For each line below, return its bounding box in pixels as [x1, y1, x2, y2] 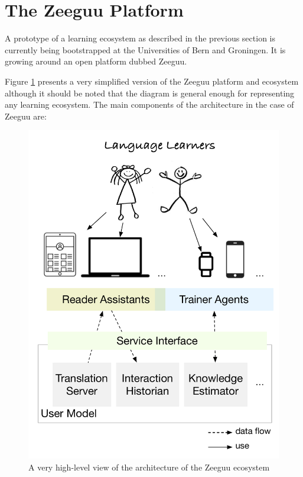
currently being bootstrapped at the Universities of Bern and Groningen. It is [5, 43, 286, 56]
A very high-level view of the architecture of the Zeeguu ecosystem [28, 461, 270, 473]
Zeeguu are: [5, 109, 47, 122]
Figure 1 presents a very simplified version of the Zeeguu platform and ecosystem [5, 75, 299, 87]
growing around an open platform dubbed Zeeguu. [5, 55, 187, 67]
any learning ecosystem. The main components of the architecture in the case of [5, 98, 294, 111]
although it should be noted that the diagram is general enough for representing [5, 86, 295, 99]
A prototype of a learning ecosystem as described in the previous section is [5, 32, 275, 44]
